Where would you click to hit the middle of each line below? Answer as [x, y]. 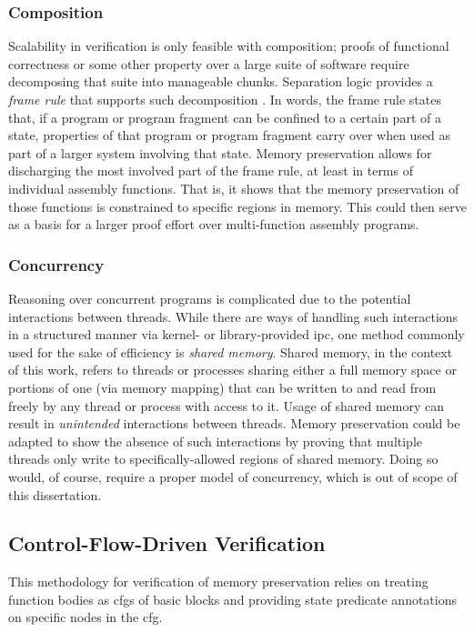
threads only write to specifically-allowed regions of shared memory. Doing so [223, 459]
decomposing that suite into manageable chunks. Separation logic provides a [221, 81]
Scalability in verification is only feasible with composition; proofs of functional [229, 46]
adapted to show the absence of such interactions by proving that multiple [215, 441]
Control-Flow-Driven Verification [167, 543]
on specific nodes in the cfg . [86, 617]
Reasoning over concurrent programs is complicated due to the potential [210, 298]
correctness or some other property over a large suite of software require [209, 63]
